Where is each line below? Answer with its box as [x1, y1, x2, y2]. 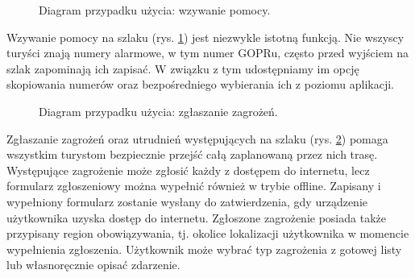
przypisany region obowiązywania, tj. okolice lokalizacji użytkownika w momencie [6, 225, 409, 242]
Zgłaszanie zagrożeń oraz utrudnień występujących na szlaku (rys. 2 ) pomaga [6, 130, 388, 147]
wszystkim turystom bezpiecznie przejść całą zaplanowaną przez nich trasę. [6, 146, 378, 163]
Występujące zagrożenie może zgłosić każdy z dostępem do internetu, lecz [6, 161, 370, 178]
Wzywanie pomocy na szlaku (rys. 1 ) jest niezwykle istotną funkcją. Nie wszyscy [6, 28, 405, 45]
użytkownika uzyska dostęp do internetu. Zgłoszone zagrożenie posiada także [6, 209, 386, 226]
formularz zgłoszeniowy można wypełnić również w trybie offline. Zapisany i [6, 177, 381, 194]
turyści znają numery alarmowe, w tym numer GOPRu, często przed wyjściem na [6, 44, 409, 61]
